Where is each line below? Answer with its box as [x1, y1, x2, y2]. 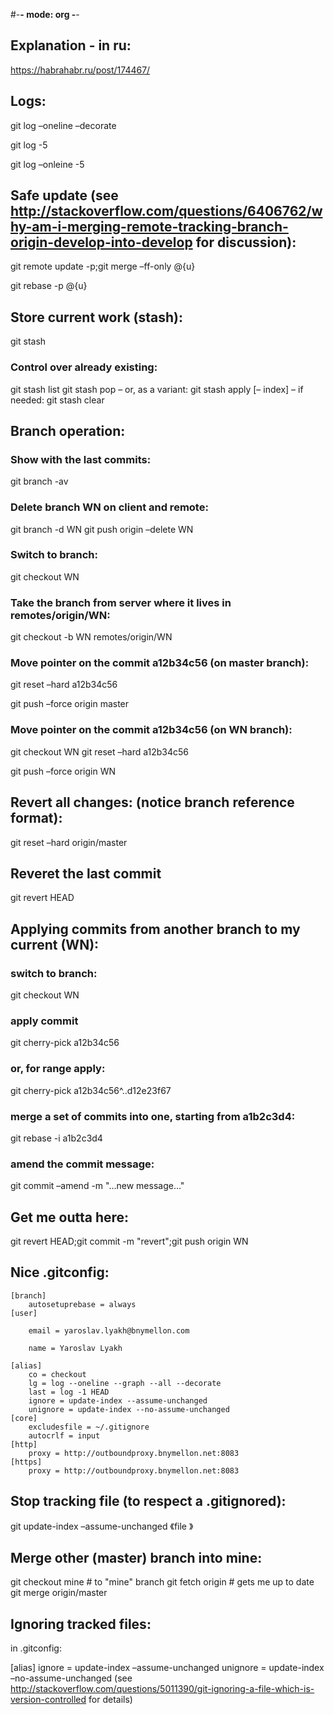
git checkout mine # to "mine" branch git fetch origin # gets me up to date [10, 1576, 315, 1588]
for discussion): [195, 234, 297, 251]
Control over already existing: [10, 360, 158, 374]
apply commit [10, 1014, 79, 1028]
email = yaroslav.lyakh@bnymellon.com [28, 1325, 190, 1336]
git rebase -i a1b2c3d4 [10, 1132, 103, 1144]
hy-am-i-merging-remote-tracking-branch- [10, 219, 289, 236]
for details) [88, 1694, 133, 1706]
